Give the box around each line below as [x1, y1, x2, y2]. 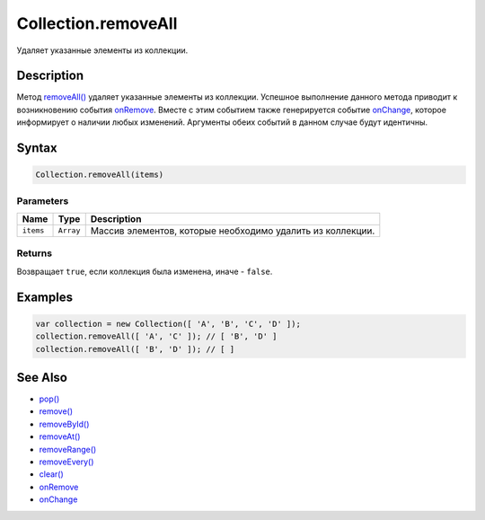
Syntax [16, 140, 57, 156]
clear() [39, 469, 65, 480]
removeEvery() [39, 456, 94, 467]
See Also [16, 369, 67, 385]
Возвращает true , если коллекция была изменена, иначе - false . [16, 266, 273, 277]
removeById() [39, 419, 90, 429]
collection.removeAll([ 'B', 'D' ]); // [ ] [35, 344, 235, 354]
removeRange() [39, 444, 97, 454]
